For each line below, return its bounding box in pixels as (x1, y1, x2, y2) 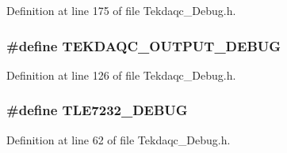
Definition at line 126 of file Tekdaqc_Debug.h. (6, 66, 236, 83)
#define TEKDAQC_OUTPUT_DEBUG (6, 35, 281, 55)
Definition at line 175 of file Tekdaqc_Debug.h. (6, 2, 236, 18)
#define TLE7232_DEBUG (6, 100, 188, 120)
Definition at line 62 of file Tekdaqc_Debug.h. (6, 131, 231, 147)
